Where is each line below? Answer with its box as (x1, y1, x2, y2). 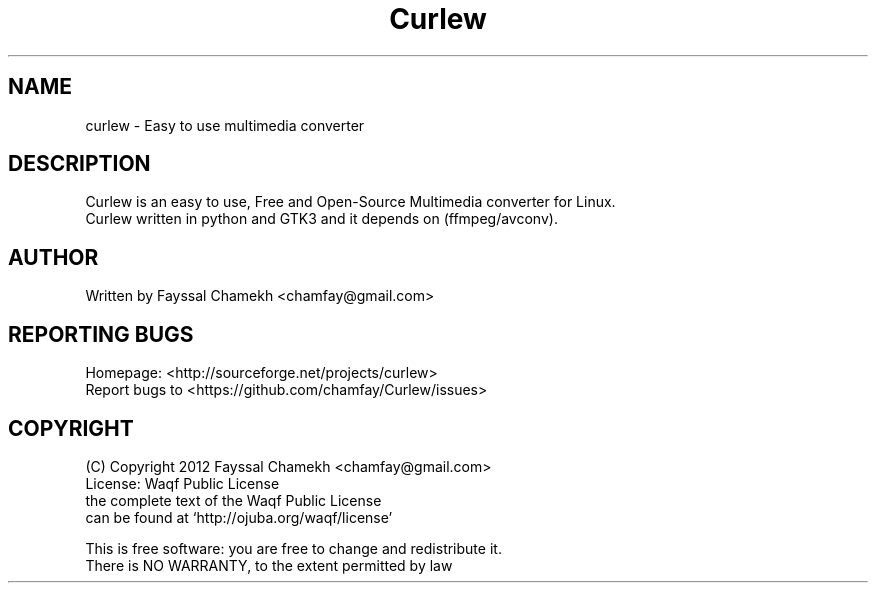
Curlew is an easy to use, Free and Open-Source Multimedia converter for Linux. (85, 193, 616, 211)
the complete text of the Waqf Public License (85, 491, 382, 509)
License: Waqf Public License (85, 474, 280, 492)
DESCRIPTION (8, 151, 151, 177)
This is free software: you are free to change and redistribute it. (85, 539, 502, 557)
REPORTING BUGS (8, 321, 194, 347)
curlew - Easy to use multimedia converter (85, 116, 365, 134)
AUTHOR (8, 244, 99, 270)
